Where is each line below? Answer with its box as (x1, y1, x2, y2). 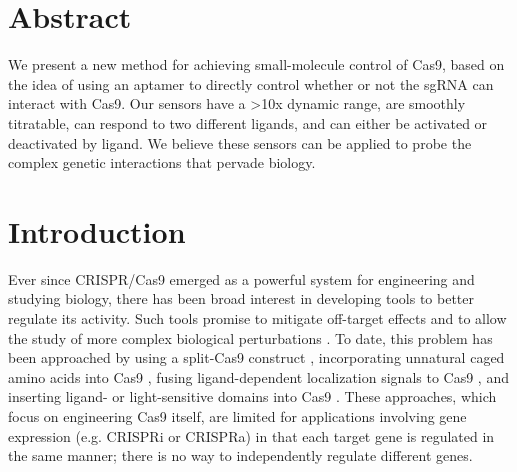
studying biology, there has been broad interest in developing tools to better (8, 288, 475, 309)
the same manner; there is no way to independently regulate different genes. (8, 445, 473, 466)
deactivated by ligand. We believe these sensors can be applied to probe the (8, 132, 472, 153)
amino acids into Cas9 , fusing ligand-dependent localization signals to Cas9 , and (8, 366, 509, 387)
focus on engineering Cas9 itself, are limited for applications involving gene (8, 405, 467, 426)
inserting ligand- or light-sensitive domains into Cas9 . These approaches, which (8, 386, 497, 407)
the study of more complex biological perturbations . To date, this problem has (8, 327, 493, 348)
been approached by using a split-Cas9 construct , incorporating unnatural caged (8, 347, 505, 368)
